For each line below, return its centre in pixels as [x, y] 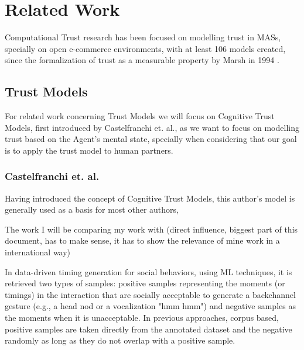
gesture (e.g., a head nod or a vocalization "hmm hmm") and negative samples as [150, 306]
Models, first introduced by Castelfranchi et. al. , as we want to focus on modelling [152, 127]
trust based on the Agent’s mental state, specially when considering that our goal [151, 139]
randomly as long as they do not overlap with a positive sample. [120, 340]
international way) [38, 252]
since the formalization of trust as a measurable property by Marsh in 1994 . [142, 60]
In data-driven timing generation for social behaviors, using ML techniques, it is [148, 271]
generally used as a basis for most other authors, [92, 209]
